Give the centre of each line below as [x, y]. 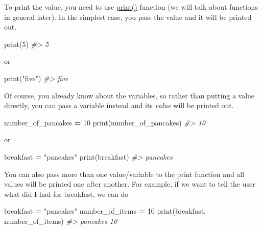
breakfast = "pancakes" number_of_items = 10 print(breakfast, [105, 211]
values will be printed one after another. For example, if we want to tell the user [130, 184]
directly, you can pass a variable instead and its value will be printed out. [119, 105]
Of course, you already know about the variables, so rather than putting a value [129, 95]
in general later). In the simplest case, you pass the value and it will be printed [128, 17]
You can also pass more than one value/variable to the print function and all [124, 174]
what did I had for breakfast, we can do [66, 194]
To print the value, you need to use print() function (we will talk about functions [131, 7]
